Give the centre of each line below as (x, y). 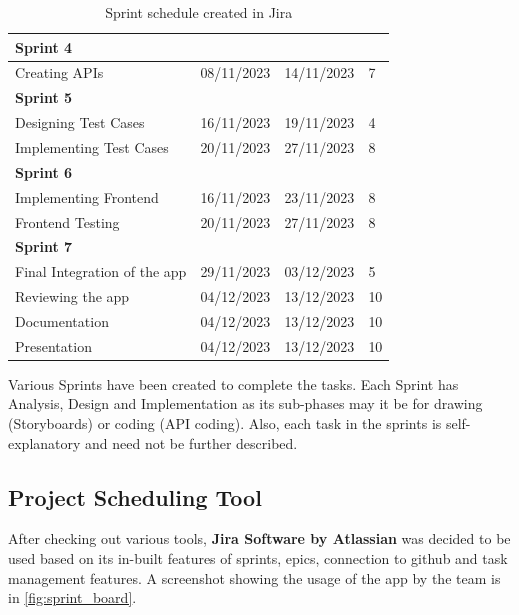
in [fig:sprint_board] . (72, 597)
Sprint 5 (44, 97)
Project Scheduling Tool (135, 496)
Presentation (53, 345)
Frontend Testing (67, 221)
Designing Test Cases (80, 122)
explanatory (44, 442)
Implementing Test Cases (92, 146)
